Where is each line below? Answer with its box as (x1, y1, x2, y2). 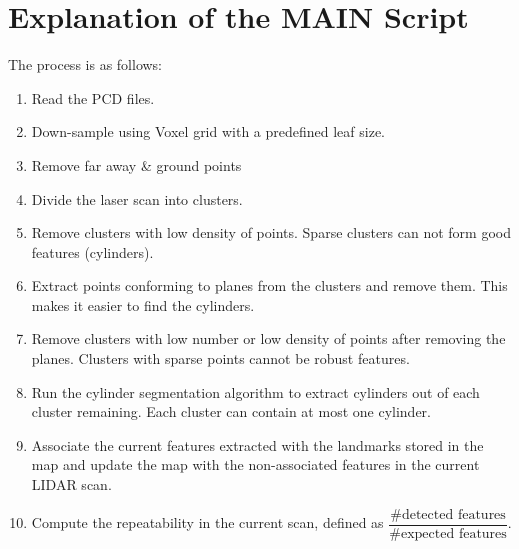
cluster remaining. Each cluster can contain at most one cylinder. (31, 401, 431, 422)
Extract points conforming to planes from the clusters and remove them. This (31, 275, 508, 296)
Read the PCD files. (31, 87, 155, 108)
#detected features (390, 507, 506, 522)
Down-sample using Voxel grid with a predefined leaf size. (31, 121, 386, 142)
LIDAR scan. (31, 474, 112, 495)
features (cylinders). (31, 241, 154, 262)
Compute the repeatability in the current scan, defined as (31, 512, 384, 533)
